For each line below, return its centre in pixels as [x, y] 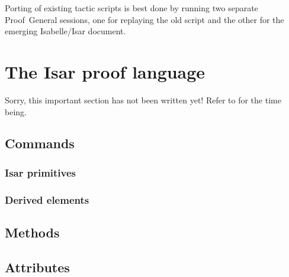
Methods [32, 232]
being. [16, 111]
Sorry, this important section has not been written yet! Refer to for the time [143, 100]
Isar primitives [41, 172]
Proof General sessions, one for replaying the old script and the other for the [144, 19]
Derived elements [47, 199]
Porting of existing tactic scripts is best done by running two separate [131, 8]
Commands [40, 143]
